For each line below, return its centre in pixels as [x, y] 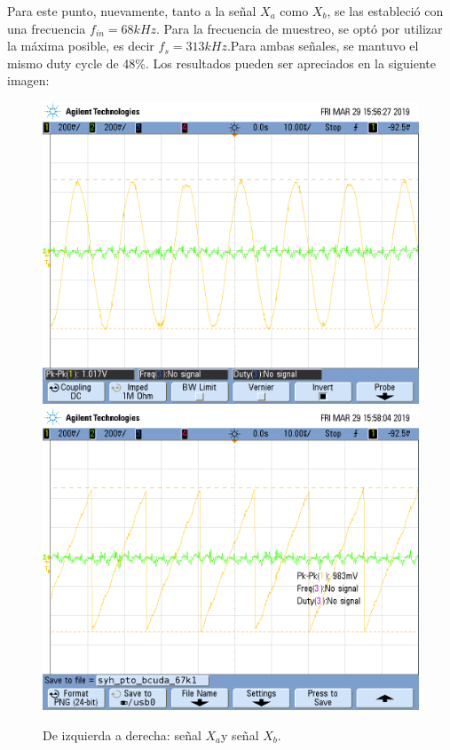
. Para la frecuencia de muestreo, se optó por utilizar [300, 28]
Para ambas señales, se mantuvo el [324, 46]
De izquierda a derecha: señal [122, 734]
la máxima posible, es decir [81, 46]
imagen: [28, 80]
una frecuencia [47, 28]
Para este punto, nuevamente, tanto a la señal [132, 11]
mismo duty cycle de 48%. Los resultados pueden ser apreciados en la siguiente [222, 63]
